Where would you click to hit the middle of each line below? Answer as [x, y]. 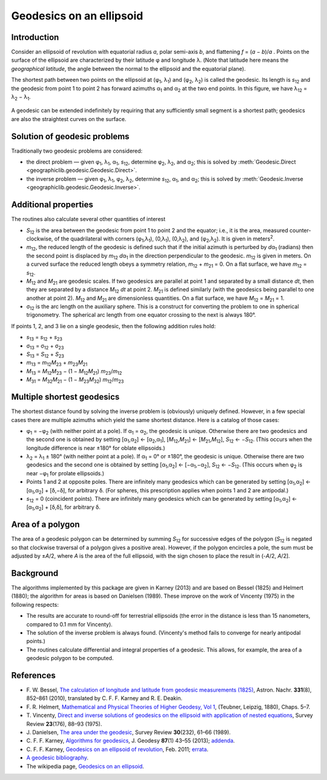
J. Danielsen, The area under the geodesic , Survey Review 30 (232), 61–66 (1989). [129, 732]
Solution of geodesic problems [70, 136]
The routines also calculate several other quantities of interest [88, 219]
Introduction [35, 37]
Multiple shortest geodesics [65, 397]
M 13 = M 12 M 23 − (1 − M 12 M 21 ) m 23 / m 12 [74, 372]
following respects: [35, 604]
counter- [300, 230]
